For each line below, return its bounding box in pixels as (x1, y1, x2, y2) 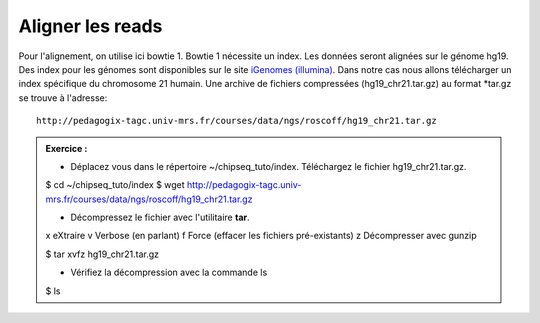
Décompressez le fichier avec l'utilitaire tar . (70, 211, 250, 224)
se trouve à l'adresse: (18, 91, 108, 104)
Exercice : (45, 142, 88, 154)
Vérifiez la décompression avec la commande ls (70, 266, 268, 279)
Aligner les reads (18, 15, 163, 37)
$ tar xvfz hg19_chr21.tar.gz (45, 248, 160, 260)
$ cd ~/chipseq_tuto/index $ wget (45, 179, 185, 191)
